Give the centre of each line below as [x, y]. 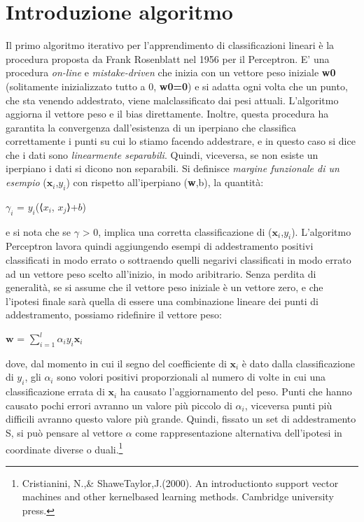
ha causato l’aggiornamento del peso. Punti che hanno [236, 391]
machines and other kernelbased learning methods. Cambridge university [178, 496]
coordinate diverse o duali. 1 [64, 448]
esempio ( [26, 182]
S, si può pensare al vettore [64, 432]
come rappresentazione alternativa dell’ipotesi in [239, 432]
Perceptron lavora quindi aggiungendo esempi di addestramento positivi [160, 246]
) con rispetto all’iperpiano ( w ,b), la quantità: [165, 182]
